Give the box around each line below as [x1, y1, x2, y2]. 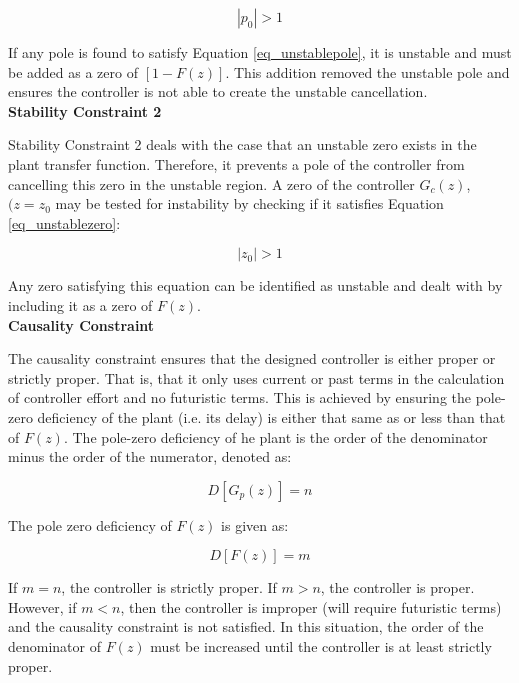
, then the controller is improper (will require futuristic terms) [120, 596, 502, 617]
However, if [8, 596, 77, 617]
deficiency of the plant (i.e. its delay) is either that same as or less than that [37, 406, 506, 427]
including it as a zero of [8, 294, 153, 315]
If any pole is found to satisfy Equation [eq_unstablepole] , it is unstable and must [8, 42, 512, 62]
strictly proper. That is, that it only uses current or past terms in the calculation [8, 367, 505, 388]
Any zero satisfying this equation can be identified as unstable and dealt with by [8, 275, 503, 296]
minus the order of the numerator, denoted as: [8, 446, 292, 467]
